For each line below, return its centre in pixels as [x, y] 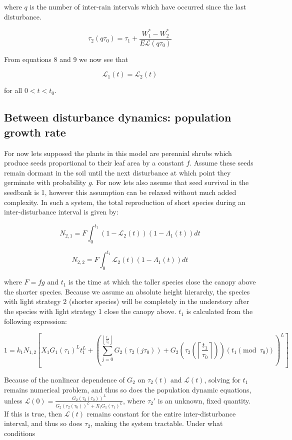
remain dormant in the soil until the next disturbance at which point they [117, 172]
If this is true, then [33, 413]
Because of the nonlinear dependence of [64, 379]
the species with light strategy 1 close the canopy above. [90, 311]
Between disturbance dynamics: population [118, 117]
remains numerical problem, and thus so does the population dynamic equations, [128, 389]
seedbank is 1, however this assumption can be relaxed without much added [120, 192]
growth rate [35, 132]
